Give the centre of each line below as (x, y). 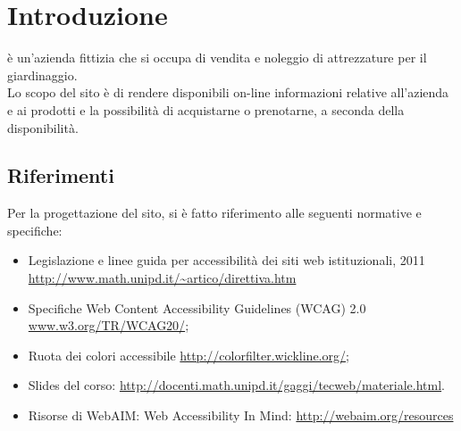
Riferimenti (61, 175)
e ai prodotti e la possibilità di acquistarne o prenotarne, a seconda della (206, 109)
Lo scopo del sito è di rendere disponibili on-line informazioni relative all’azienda (228, 92)
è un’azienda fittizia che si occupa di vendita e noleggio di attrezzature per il (217, 58)
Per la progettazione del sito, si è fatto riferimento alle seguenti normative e (214, 213)
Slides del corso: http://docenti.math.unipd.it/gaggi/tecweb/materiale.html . (236, 385)
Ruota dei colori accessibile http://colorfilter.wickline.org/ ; (189, 355)
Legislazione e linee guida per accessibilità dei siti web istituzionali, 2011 (226, 260)
